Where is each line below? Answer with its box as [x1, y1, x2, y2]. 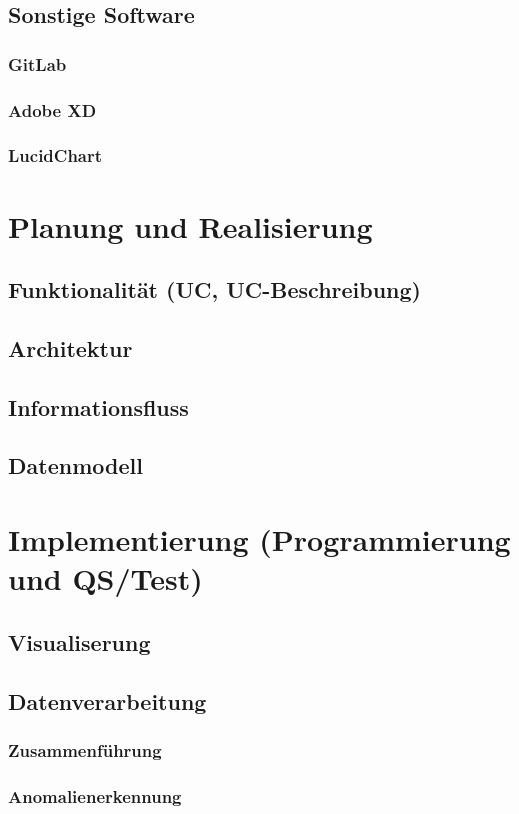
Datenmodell [8, 450, 143, 481]
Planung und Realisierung [8, 205, 373, 246]
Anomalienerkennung [8, 783, 182, 808]
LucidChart [8, 143, 103, 168]
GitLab [8, 51, 67, 76]
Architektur [8, 332, 133, 363]
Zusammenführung [8, 737, 162, 762]
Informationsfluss [8, 391, 189, 422]
